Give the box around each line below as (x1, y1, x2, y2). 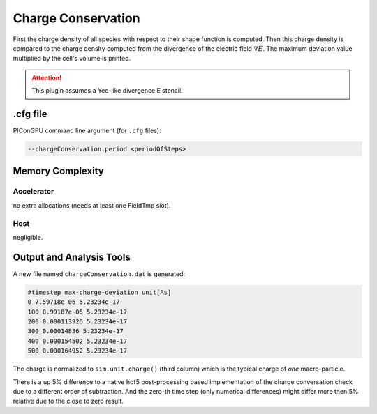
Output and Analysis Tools (13, 251, 131, 263)
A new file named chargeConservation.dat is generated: (13, 269, 185, 278)
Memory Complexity (13, 165, 104, 177)
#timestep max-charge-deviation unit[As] (27, 288, 172, 296)
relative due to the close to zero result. (13, 397, 124, 406)
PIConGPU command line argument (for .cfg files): (13, 126, 161, 135)
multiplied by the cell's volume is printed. (13, 54, 131, 63)
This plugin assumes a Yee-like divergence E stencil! (31, 86, 183, 95)
